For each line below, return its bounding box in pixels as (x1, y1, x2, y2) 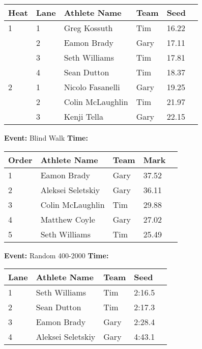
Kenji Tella (64, 111, 103, 122)
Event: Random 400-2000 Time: (4, 250, 109, 260)
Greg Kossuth (64, 22, 113, 34)
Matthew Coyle (40, 213, 95, 225)
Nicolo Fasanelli (64, 81, 120, 93)
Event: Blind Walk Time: (4, 132, 88, 143)
